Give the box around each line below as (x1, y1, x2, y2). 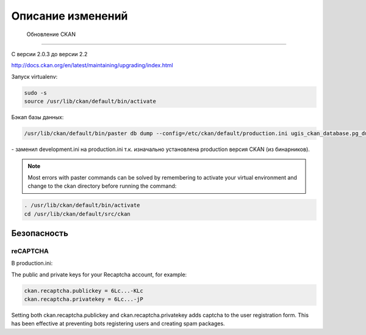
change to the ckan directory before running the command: (27, 182, 177, 190)
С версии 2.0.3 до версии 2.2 (11, 50, 88, 57)
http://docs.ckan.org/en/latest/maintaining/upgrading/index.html (11, 62, 173, 69)
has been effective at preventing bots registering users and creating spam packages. (11, 320, 225, 327)
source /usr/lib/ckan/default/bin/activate (24, 98, 157, 105)
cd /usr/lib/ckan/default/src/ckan (24, 210, 131, 217)
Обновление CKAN (26, 31, 76, 38)
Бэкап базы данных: (11, 114, 64, 121)
